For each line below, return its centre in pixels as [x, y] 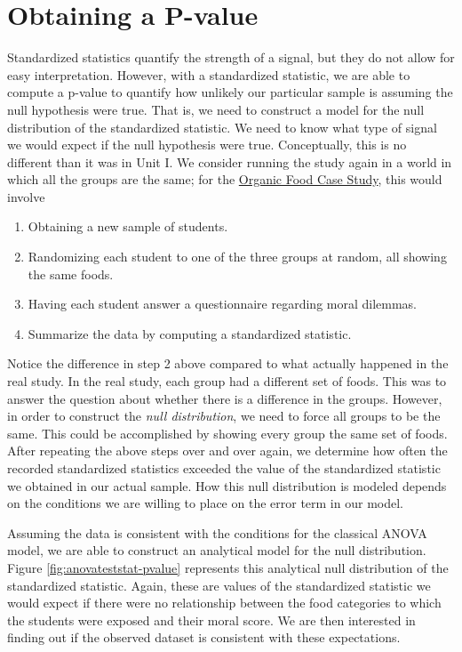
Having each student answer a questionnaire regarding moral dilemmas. [223, 304]
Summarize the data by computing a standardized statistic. [190, 333]
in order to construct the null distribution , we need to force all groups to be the [224, 416]
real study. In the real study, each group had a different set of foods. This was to [227, 381]
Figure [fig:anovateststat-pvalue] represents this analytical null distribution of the [228, 567]
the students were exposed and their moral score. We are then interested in [211, 620]
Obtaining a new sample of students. [128, 226]
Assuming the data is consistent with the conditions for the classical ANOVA [217, 532]
